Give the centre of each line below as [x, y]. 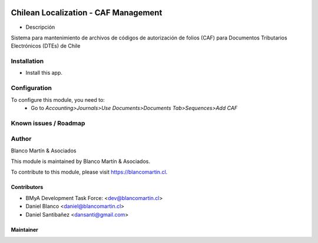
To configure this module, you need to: [58, 99]
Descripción [40, 27]
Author [21, 139]
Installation [27, 61]
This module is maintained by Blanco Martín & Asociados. [80, 161]
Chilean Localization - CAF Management [87, 13]
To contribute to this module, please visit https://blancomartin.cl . [89, 172]
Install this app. [44, 73]
